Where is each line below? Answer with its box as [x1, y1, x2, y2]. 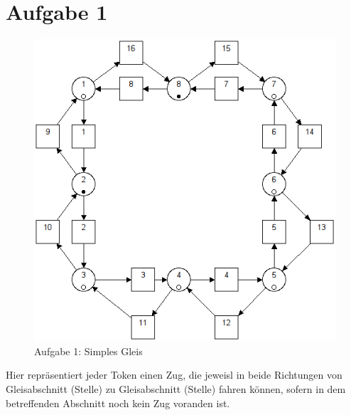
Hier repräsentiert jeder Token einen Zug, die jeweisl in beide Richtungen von [6, 367, 342, 382]
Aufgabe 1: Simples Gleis [34, 343, 143, 358]
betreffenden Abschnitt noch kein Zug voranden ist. [6, 395, 230, 410]
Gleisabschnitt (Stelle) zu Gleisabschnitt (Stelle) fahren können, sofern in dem [6, 381, 346, 396]
